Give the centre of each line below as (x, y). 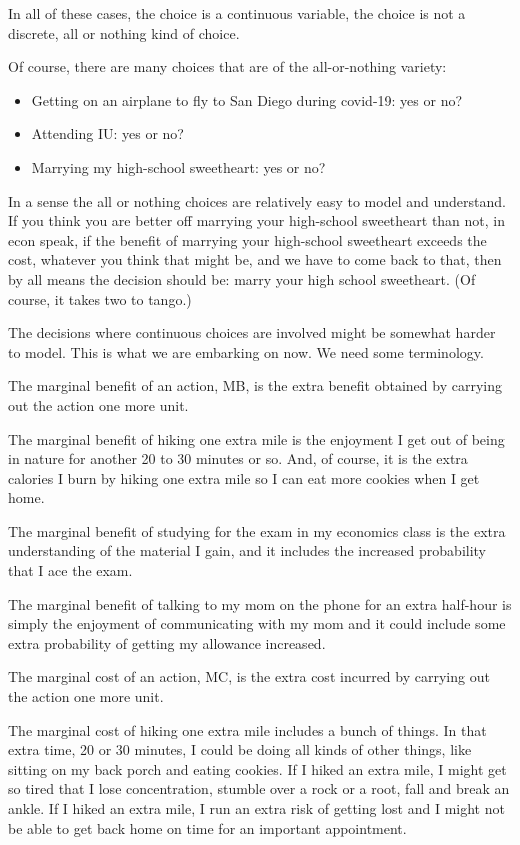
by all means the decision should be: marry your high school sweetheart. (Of (242, 278)
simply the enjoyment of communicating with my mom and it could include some (257, 623)
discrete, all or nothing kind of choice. (124, 32)
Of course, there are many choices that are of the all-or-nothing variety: (227, 66)
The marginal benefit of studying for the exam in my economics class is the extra (257, 530)
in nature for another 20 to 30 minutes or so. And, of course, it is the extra (238, 458)
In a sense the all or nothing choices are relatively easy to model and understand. (257, 200)
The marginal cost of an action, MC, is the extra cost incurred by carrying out (249, 676)
